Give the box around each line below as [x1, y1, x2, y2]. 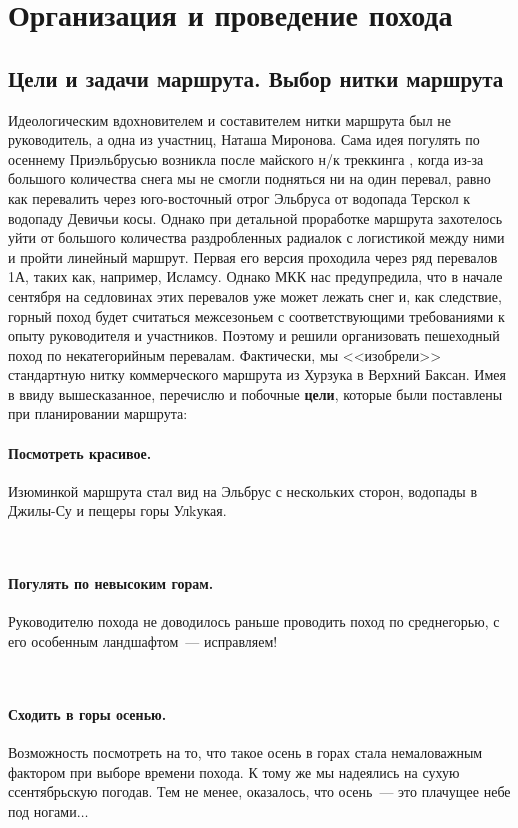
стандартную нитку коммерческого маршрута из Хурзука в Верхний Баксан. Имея [8, 364, 506, 385]
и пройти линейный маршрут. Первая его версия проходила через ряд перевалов [8, 246, 498, 267]
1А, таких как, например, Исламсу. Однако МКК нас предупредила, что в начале [8, 266, 503, 287]
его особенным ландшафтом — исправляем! [8, 631, 278, 652]
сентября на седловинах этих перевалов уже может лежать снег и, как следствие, [8, 285, 502, 306]
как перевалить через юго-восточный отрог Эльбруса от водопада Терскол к [8, 187, 471, 208]
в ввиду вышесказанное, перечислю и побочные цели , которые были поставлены [8, 383, 503, 404]
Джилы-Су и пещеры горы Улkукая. [8, 500, 227, 521]
